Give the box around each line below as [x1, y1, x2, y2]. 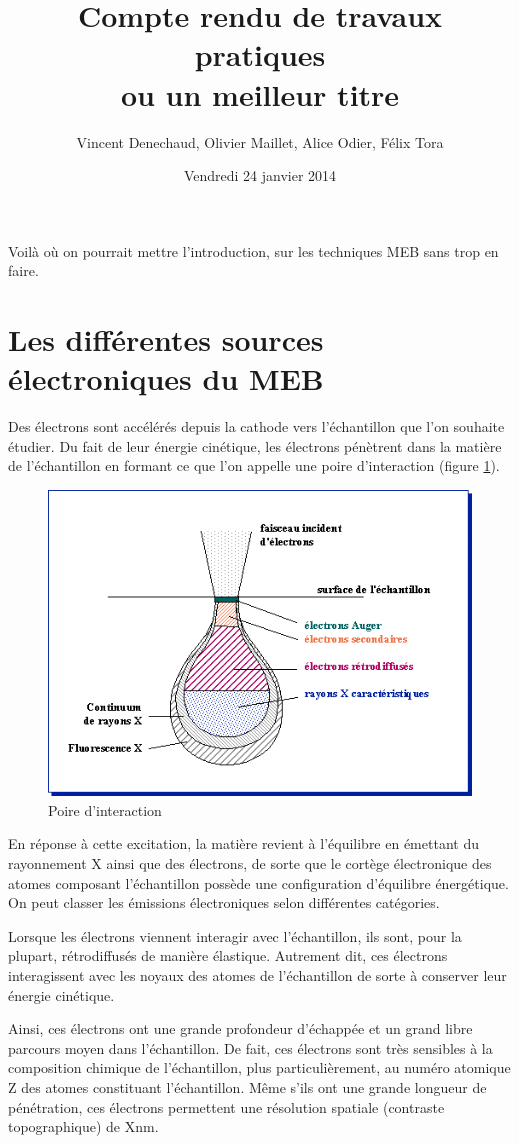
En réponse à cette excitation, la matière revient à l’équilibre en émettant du [8, 833, 479, 854]
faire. [8, 260, 39, 281]
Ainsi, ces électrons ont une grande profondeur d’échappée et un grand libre [8, 1018, 473, 1039]
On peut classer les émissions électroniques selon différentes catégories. [8, 892, 440, 913]
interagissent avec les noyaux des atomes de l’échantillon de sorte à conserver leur [8, 964, 507, 985]
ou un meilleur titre [120, 73, 400, 114]
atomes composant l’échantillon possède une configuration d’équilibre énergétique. [8, 872, 509, 893]
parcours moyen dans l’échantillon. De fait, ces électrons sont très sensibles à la [8, 1037, 493, 1058]
